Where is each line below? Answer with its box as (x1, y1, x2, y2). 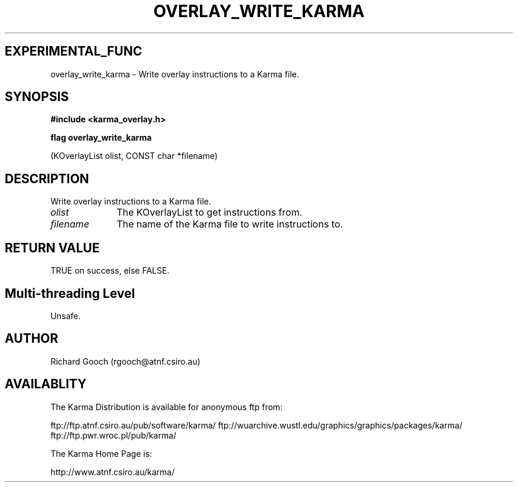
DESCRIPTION (5, 171, 89, 186)
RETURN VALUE (5, 240, 100, 255)
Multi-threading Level (5, 285, 135, 301)
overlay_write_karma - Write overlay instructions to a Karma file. (50, 69, 299, 79)
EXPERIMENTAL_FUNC (5, 44, 143, 59)
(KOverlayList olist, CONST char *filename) (50, 151, 218, 161)
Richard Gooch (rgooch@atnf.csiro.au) (50, 356, 200, 366)
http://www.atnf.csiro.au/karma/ (50, 466, 175, 477)
